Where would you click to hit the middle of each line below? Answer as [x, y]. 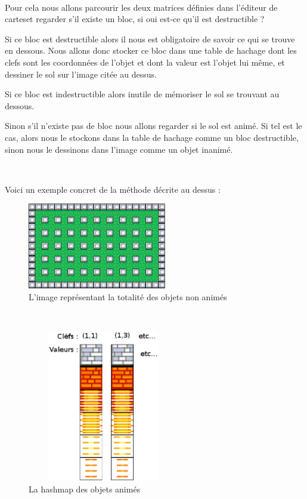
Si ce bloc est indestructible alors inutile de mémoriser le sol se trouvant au [142, 94]
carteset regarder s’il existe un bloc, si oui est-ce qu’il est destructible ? [135, 19]
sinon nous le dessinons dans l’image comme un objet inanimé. [119, 149]
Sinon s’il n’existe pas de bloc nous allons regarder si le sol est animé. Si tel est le [153, 126]
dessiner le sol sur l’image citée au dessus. [81, 74]
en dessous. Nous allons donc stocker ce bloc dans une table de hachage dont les [151, 50]
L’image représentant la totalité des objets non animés [128, 296]
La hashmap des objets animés [85, 489]
